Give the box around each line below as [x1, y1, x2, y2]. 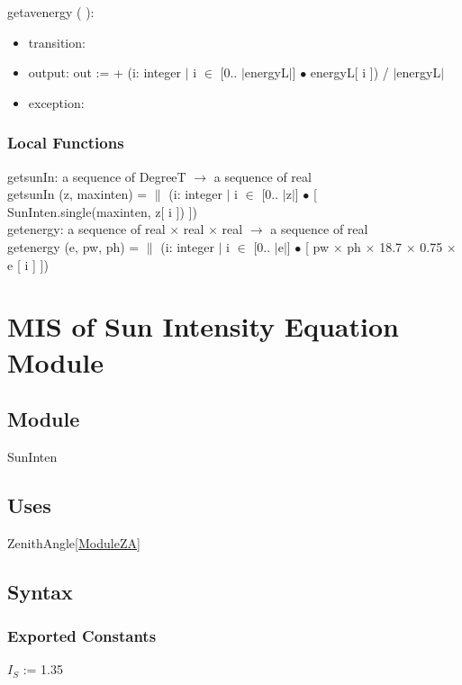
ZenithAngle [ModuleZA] [7, 533, 140, 552]
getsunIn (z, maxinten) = [7, 185, 148, 203]
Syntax [7, 577, 73, 605]
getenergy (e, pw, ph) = [7, 237, 140, 256]
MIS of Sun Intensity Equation [7, 308, 399, 345]
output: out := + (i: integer [28, 63, 182, 82]
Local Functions [7, 131, 124, 154]
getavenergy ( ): [7, 3, 95, 21]
